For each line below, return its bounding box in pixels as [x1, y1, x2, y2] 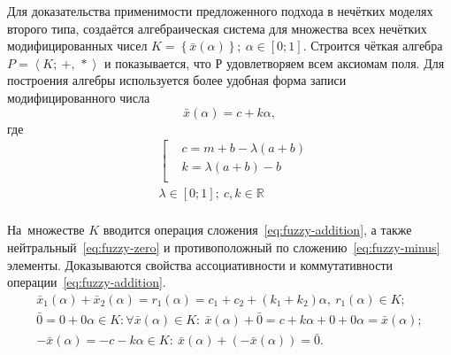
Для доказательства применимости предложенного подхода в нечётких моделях [7, 2, 433, 19]
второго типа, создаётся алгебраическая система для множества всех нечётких [7, 19, 427, 37]
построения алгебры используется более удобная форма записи [7, 71, 347, 89]
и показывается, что [104, 53, 211, 72]
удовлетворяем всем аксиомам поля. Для [225, 53, 445, 72]
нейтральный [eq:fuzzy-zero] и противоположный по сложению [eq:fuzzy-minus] [7, 237, 440, 256]
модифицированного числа [7, 88, 150, 106]
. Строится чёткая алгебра [302, 36, 443, 55]
